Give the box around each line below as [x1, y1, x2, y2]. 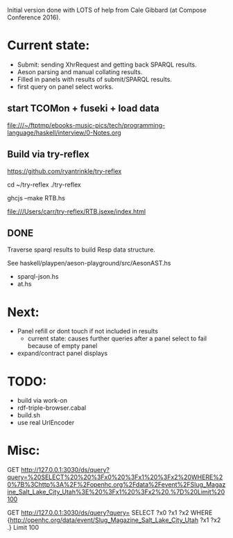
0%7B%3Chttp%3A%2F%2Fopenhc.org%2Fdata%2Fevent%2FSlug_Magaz [7, 480, 226, 489]
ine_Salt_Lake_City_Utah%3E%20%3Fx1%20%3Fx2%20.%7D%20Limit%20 [7, 488, 225, 496]
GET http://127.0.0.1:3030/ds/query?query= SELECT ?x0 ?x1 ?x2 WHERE [7, 509, 213, 517]
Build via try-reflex [7, 148, 90, 160]
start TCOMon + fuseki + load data [7, 103, 159, 114]
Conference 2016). [7, 13, 61, 21]
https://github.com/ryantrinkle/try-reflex [7, 166, 122, 175]
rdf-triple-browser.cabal [17, 403, 87, 412]
